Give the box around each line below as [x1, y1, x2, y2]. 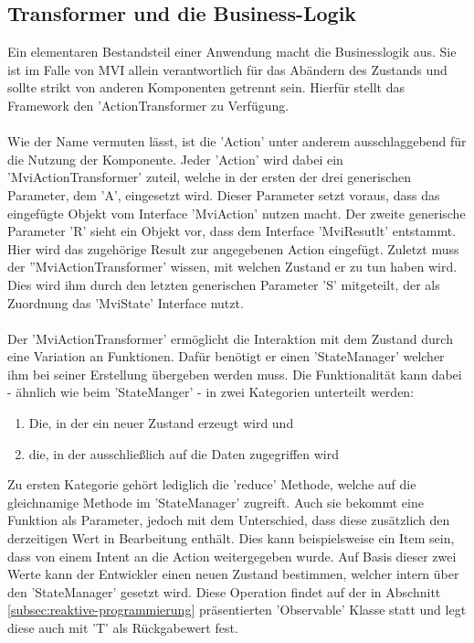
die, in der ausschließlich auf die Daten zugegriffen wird [28, 444, 339, 463]
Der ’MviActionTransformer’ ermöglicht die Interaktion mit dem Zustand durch [7, 328, 453, 348]
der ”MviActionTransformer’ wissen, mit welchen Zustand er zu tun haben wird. [7, 257, 458, 276]
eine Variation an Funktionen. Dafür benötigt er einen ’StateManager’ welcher [7, 347, 445, 366]
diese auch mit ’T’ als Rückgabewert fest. [7, 618, 238, 638]
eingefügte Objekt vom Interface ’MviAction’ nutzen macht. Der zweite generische [7, 203, 466, 222]
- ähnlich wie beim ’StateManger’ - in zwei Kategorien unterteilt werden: [7, 382, 415, 402]
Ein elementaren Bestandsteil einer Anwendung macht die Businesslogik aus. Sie [7, 42, 457, 61]
